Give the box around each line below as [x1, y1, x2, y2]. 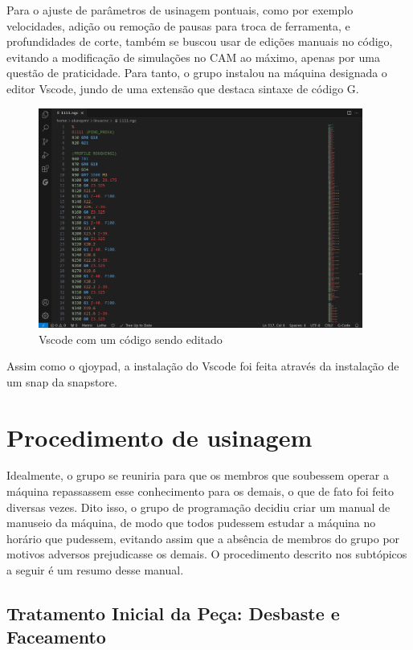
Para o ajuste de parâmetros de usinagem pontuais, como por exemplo [6, 2, 354, 18]
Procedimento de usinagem [6, 420, 313, 453]
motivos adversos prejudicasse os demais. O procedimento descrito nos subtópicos [6, 546, 407, 562]
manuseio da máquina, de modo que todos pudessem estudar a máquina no [6, 514, 376, 531]
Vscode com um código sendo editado [39, 330, 223, 347]
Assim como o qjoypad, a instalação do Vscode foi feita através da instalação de [6, 358, 399, 374]
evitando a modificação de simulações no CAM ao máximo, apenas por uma [6, 48, 380, 65]
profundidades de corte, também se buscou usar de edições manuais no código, [6, 33, 393, 50]
